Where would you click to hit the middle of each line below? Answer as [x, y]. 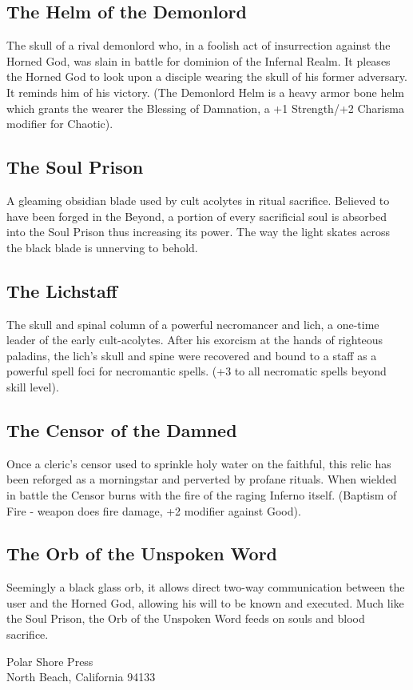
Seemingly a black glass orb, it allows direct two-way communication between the [206, 587]
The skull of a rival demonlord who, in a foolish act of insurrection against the [199, 45]
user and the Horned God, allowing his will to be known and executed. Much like [205, 602]
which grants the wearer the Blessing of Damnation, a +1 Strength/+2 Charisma [205, 108]
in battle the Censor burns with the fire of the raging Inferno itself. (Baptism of [202, 494]
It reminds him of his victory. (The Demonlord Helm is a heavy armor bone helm [205, 92]
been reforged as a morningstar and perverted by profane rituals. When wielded [202, 479]
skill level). [33, 386]
